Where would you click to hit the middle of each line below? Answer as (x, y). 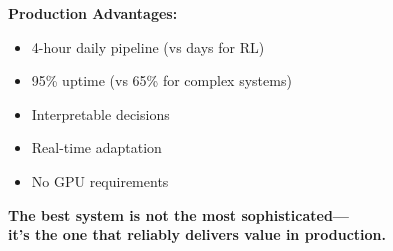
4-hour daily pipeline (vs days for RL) (148, 46)
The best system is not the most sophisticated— (178, 214)
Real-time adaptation (96, 147)
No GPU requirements (100, 180)
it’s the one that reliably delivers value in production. (197, 234)
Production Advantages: (93, 13)
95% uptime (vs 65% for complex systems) (161, 80)
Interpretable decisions (100, 113)
